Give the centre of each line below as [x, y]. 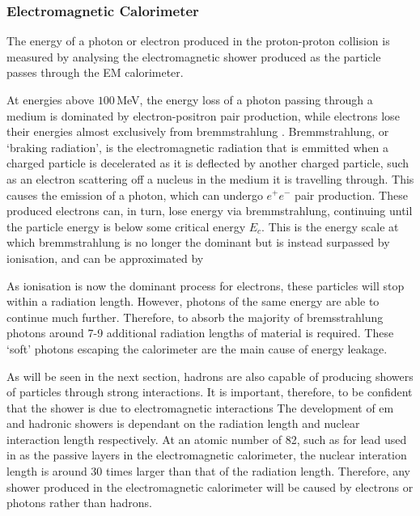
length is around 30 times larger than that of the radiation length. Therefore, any [208, 471]
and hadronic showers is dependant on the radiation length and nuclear [183, 423]
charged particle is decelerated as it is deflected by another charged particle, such [208, 163]
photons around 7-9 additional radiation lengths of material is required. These [200, 333]
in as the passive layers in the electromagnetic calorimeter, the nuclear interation [207, 455]
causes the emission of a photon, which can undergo [135, 195]
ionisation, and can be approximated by [105, 258]
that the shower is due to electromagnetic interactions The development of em [200, 407]
